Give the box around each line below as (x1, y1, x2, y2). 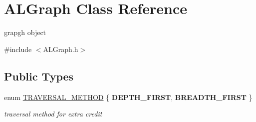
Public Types (4, 68, 74, 83)
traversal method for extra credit (4, 108, 102, 119)
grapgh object (4, 27, 46, 37)
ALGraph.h (43, 43, 78, 54)
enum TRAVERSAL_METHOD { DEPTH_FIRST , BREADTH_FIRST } (4, 91, 253, 102)
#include (4, 43, 32, 54)
